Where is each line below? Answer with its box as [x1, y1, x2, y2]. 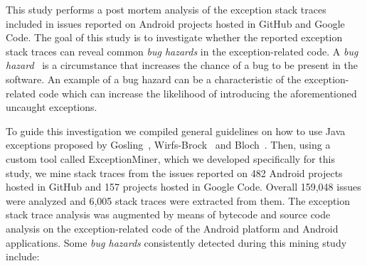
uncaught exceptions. [6, 100, 97, 115]
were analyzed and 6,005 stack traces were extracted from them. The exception [6, 193, 351, 208]
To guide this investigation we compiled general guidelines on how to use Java [6, 123, 346, 138]
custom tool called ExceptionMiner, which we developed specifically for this [6, 151, 335, 166]
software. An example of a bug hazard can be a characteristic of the [6, 71, 302, 86]
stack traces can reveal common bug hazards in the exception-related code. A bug [6, 43, 358, 58]
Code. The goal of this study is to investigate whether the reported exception [6, 30, 343, 45]
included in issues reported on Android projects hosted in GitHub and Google [6, 16, 345, 31]
